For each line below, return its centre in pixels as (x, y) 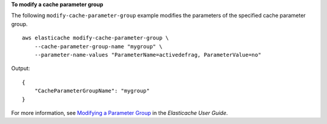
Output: (21, 68)
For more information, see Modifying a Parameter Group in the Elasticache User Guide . (120, 113)
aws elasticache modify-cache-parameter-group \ (95, 38)
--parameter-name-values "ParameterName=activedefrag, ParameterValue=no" (148, 55)
